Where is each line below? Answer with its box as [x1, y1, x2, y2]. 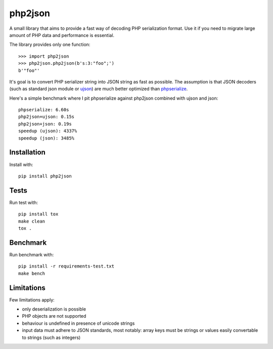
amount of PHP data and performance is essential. [9, 32, 115, 38]
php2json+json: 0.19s [18, 121, 72, 126]
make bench [18, 271, 45, 276]
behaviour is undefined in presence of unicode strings [22, 320, 135, 326]
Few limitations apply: [9, 296, 55, 303]
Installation [9, 148, 45, 157]
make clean [18, 218, 45, 224]
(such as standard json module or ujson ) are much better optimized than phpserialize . [9, 86, 188, 92]
